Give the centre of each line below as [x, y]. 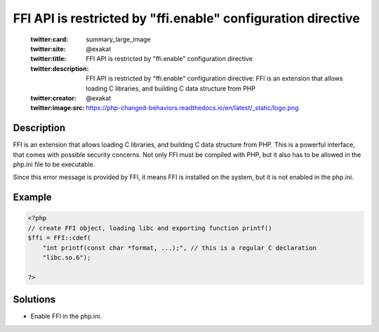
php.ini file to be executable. [54, 164]
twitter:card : [49, 39]
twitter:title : [48, 59]
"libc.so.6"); [67, 257]
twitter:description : [60, 68]
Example [32, 198]
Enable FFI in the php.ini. [66, 317]
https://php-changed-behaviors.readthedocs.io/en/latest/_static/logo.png [192, 108]
